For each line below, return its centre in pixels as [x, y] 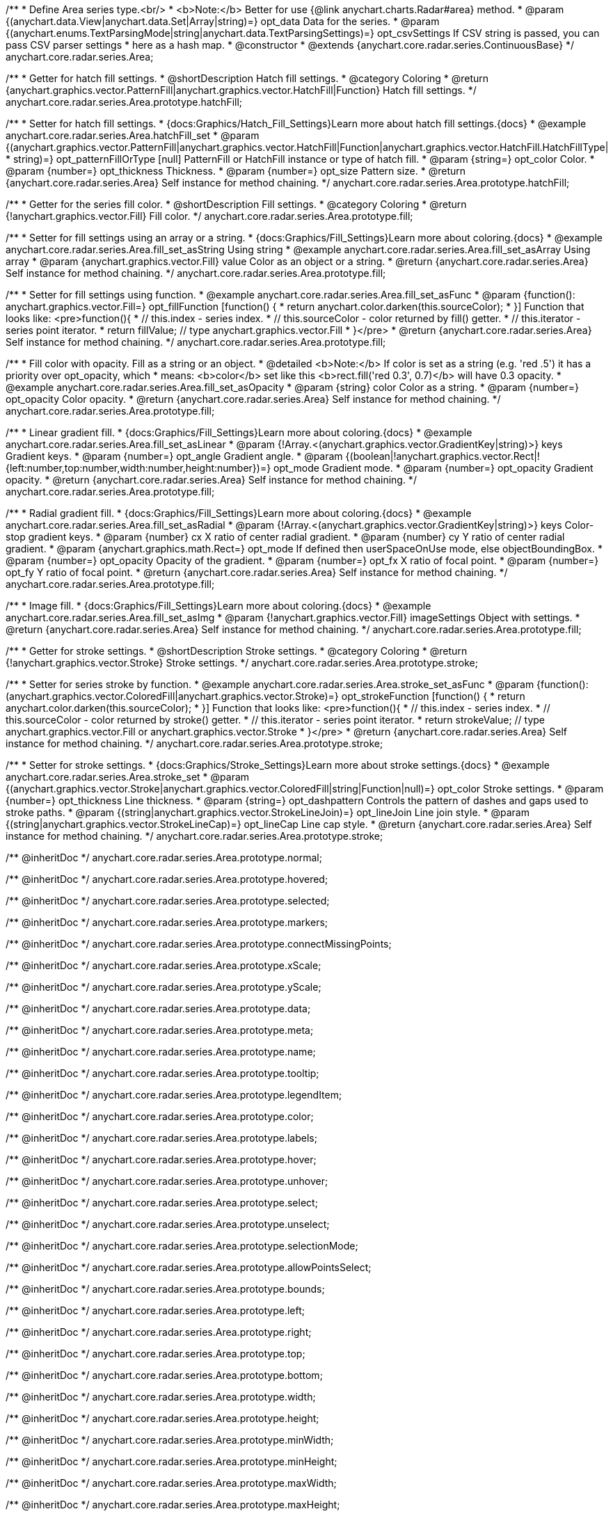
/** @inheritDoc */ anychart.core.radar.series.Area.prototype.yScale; [164, 987]
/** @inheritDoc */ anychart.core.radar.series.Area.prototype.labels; [161, 1138]
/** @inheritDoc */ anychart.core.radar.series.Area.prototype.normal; [164, 857]
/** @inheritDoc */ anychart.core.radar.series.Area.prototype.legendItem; [174, 1095]
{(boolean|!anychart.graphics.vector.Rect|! [443, 456]
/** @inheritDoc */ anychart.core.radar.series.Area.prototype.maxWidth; [171, 1483]
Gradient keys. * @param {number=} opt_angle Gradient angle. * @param [174, 456]
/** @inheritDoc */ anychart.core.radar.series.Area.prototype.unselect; [168, 1224]
